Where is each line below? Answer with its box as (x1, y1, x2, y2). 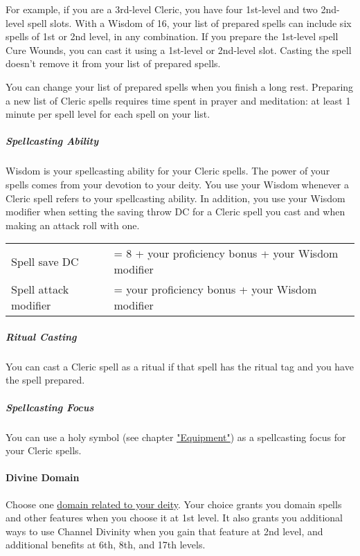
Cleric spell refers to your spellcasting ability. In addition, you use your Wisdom (6, 190, 345, 205)
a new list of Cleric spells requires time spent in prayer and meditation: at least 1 (6, 93, 351, 107)
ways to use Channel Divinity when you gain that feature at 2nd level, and (6, 523, 323, 538)
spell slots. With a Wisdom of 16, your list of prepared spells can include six (27, 15, 352, 30)
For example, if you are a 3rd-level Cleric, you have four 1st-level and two (6, 2, 318, 16)
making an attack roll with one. (6, 217, 140, 232)
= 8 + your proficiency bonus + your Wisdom (114, 245, 339, 262)
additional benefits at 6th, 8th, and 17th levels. (6, 537, 206, 552)
